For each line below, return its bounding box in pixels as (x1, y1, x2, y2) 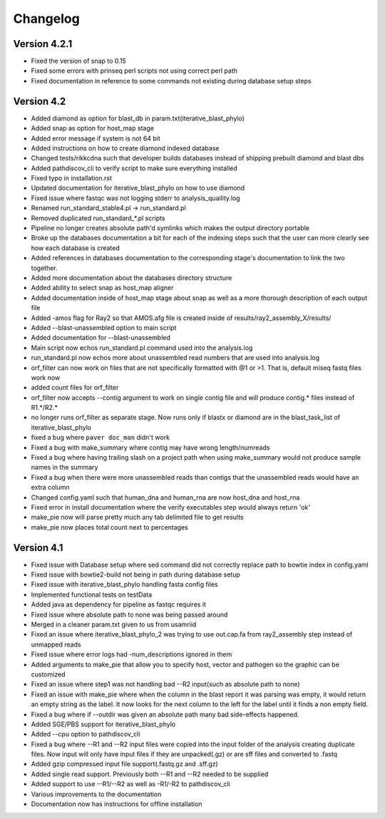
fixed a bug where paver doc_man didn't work (31, 433, 170, 442)
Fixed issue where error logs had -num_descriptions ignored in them (31, 650, 232, 659)
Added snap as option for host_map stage (31, 124, 155, 133)
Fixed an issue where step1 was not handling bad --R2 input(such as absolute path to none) (31, 680, 300, 689)
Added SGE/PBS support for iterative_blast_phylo (31, 720, 176, 728)
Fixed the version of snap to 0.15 (31, 57, 126, 66)
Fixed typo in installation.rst (31, 174, 112, 182)
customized (31, 670, 66, 679)
